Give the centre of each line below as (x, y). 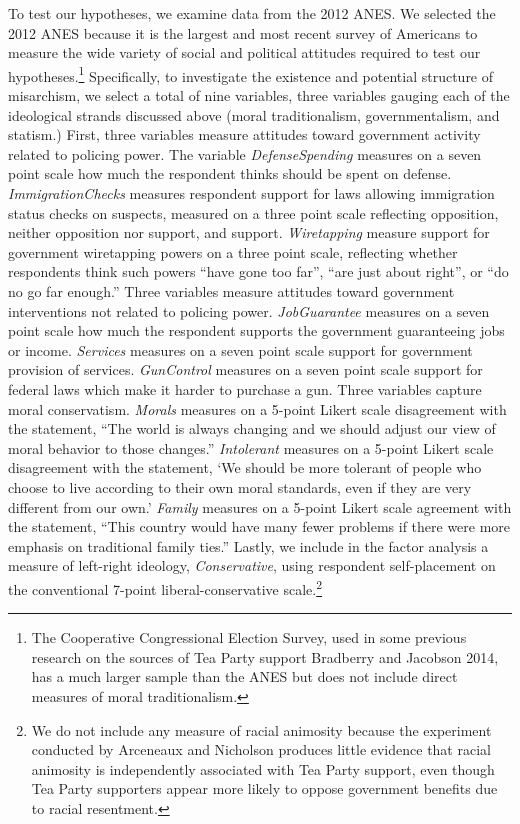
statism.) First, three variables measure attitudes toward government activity (244, 134)
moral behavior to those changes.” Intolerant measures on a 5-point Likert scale (251, 447)
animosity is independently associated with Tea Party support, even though (263, 768)
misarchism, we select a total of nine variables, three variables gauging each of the (259, 95)
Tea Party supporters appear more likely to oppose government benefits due (264, 788)
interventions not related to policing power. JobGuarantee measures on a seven (249, 310)
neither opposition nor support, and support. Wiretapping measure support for (249, 232)
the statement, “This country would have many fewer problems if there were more (259, 526)
